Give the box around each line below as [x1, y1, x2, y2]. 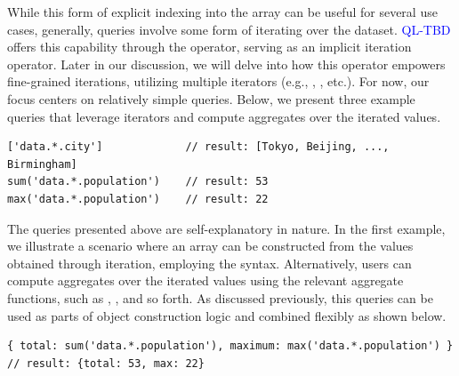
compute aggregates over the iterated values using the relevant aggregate [7, 271, 404, 290]
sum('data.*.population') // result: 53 [7, 175, 269, 188]
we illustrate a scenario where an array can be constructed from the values [7, 236, 414, 255]
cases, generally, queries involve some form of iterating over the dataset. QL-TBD [7, 20, 451, 38]
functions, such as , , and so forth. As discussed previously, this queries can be [7, 288, 433, 307]
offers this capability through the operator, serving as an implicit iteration [7, 37, 412, 56]
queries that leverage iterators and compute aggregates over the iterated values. [7, 107, 441, 125]
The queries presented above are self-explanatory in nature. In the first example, [7, 219, 446, 237]
